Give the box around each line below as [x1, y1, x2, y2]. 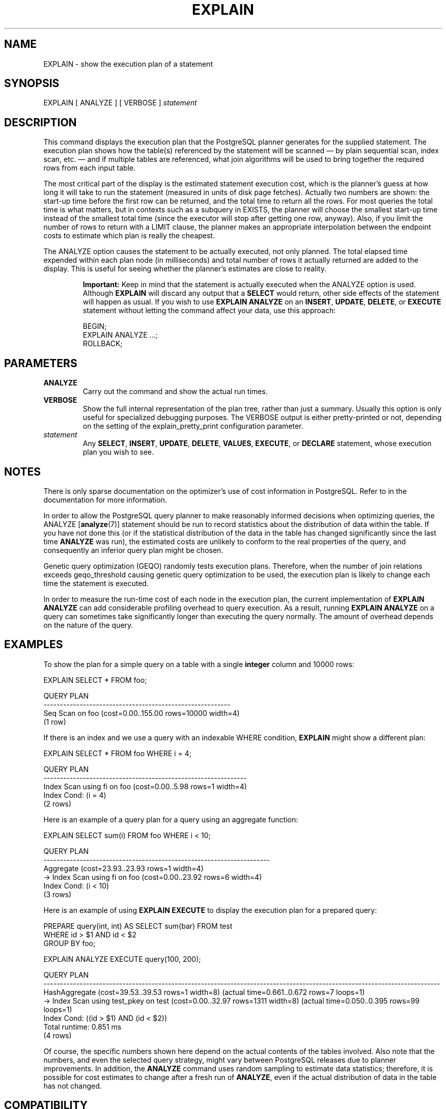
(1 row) [43, 717, 66, 726]
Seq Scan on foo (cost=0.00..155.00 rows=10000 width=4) [43, 708, 240, 717]
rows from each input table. [43, 163, 136, 173]
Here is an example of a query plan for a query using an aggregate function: [43, 815, 298, 824]
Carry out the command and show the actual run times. [82, 387, 268, 396]
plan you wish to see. [82, 448, 154, 457]
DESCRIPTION [4, 116, 77, 129]
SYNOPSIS [4, 77, 60, 90]
